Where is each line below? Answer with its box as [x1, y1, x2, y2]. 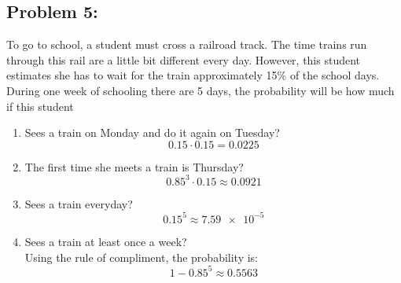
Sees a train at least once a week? [24, 233, 187, 249]
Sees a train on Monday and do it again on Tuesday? [24, 124, 280, 141]
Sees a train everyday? [24, 195, 133, 211]
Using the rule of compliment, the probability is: [24, 248, 258, 265]
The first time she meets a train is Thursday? [24, 158, 244, 175]
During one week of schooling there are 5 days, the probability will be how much [6, 82, 395, 98]
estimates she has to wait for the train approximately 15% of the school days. [6, 67, 380, 83]
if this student [6, 97, 74, 114]
